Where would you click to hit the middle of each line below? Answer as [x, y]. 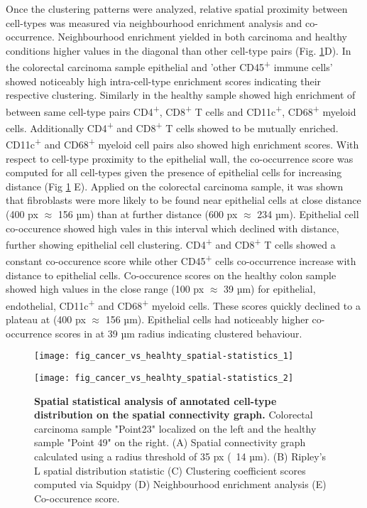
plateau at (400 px [46, 319]
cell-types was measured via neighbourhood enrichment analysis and [154, 22]
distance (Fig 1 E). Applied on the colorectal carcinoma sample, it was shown [175, 186]
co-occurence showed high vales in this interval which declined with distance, [172, 228]
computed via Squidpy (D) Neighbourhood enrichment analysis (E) [180, 484]
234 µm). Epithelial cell [308, 214]
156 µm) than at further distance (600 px [148, 214]
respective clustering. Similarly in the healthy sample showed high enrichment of [181, 95]
